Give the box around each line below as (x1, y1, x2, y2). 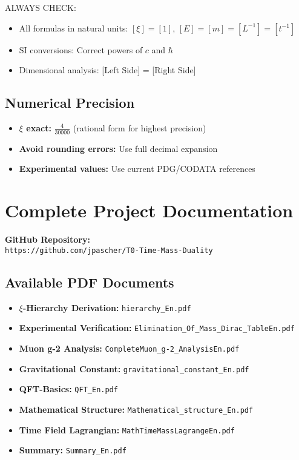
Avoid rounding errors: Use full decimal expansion (19, 142, 218, 154)
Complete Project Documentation (5, 198, 294, 223)
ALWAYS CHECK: (5, 1, 76, 13)
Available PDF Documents (5, 272, 174, 291)
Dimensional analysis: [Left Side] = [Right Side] (19, 64, 196, 76)
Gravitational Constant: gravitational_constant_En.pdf (19, 362, 249, 375)
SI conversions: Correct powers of (19, 43, 143, 56)
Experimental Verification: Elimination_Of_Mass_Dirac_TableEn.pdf (19, 321, 295, 334)
